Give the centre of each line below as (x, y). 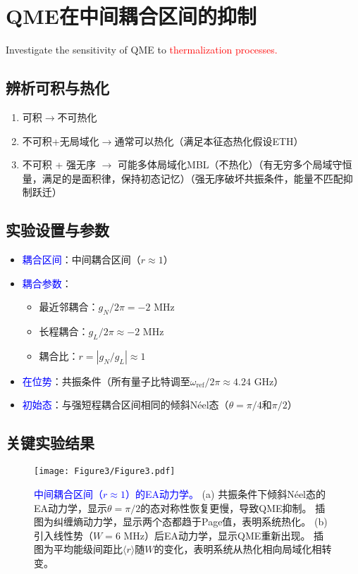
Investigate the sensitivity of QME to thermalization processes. (142, 50)
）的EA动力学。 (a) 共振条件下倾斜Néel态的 (225, 493)
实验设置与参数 (57, 230)
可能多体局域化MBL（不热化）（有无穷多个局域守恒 (235, 164)
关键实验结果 (50, 443)
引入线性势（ (63, 535)
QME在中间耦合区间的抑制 (131, 16)
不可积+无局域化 (61, 141)
